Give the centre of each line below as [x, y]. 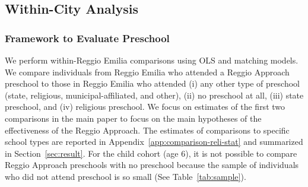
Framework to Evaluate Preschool [87, 38]
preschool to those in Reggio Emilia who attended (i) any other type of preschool [152, 83]
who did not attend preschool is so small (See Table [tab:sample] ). [126, 176]
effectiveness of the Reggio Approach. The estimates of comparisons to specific [147, 130]
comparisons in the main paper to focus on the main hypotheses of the [133, 118]
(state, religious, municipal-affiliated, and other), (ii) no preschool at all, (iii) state [154, 95]
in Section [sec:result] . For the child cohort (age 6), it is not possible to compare [151, 153]
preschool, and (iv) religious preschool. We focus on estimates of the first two [145, 107]
